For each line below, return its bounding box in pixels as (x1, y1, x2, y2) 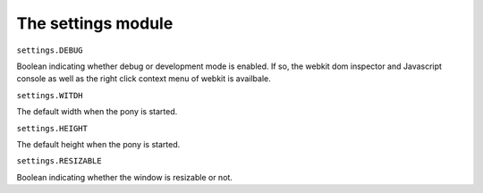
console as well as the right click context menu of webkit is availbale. (16, 73, 272, 84)
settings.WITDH (16, 90, 84, 100)
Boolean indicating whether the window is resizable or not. (16, 172, 233, 182)
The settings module (16, 13, 174, 33)
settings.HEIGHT (16, 123, 89, 133)
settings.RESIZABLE (16, 156, 102, 166)
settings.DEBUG (16, 45, 84, 55)
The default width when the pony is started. (16, 106, 178, 117)
